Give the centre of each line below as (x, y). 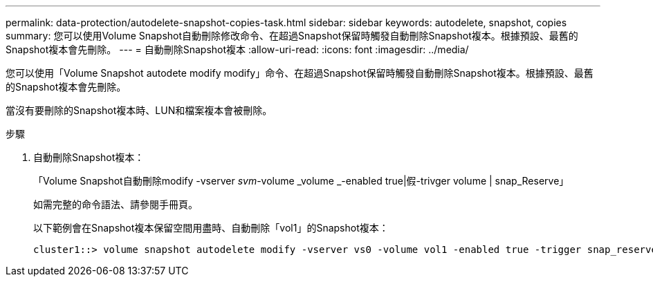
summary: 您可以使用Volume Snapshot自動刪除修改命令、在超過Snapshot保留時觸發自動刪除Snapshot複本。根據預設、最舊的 (292, 36)
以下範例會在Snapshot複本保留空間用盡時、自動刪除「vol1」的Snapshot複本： (211, 228)
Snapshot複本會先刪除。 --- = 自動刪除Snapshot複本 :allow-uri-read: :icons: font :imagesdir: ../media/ (237, 49)
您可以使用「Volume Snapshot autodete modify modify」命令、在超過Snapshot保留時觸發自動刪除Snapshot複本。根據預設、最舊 (300, 73)
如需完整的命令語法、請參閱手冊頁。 (116, 204)
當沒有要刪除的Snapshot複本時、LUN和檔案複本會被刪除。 (139, 110)
